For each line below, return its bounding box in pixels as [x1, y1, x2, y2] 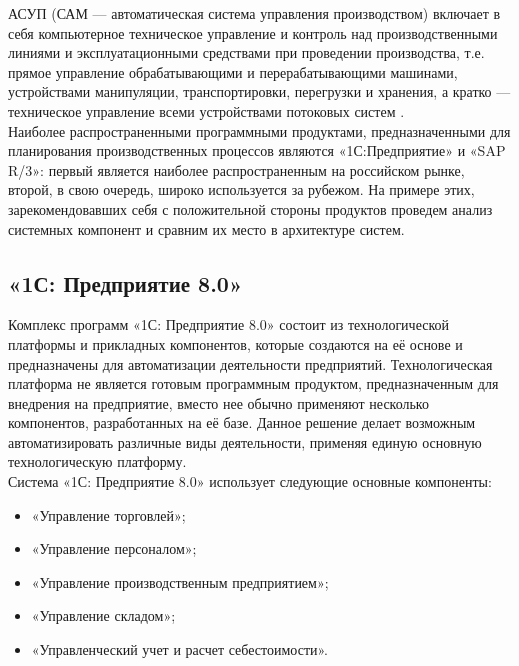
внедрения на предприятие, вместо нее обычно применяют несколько [8, 392, 429, 413]
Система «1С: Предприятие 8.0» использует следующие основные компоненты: [8, 471, 492, 492]
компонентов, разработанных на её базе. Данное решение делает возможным [8, 412, 476, 433]
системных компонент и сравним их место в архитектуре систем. [8, 218, 405, 239]
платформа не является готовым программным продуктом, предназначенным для [8, 373, 499, 394]
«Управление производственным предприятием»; [31, 571, 329, 592]
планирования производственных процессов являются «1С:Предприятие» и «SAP [8, 140, 506, 161]
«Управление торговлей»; [31, 504, 186, 525]
